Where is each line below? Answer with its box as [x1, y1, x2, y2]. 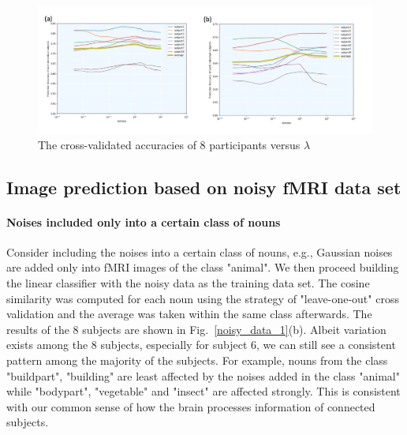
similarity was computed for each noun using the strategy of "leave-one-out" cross [6, 290, 399, 306]
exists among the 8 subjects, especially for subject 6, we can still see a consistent [6, 336, 396, 353]
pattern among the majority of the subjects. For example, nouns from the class [6, 351, 388, 368]
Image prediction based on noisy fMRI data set [6, 174, 401, 199]
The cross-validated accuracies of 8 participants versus [38, 136, 301, 152]
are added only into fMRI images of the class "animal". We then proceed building [6, 259, 399, 276]
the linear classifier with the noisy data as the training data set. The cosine [6, 275, 370, 291]
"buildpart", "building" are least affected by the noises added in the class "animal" [6, 367, 400, 384]
